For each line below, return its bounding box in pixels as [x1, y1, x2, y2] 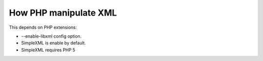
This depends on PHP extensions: [9, 24, 77, 30]
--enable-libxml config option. [21, 33, 82, 39]
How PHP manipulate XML [9, 7, 117, 18]
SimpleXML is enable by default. [21, 40, 86, 46]
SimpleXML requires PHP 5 [21, 47, 75, 53]
